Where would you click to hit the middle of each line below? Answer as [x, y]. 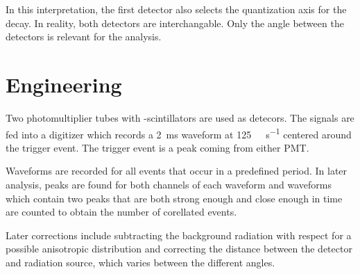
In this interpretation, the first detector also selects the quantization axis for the [176, 9]
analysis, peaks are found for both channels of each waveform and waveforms [169, 184]
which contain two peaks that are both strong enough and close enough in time [174, 198]
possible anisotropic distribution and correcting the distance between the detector [179, 249]
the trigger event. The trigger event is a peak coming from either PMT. [157, 147]
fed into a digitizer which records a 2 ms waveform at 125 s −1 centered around [179, 133]
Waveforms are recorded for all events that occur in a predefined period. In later [177, 171]
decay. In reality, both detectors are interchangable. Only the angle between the [175, 23]
